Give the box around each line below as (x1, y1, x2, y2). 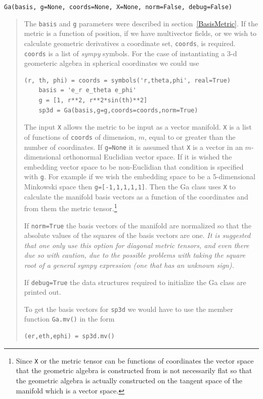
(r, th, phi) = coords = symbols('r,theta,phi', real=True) (24, 76, 231, 84)
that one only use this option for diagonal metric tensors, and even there (24, 240, 249, 250)
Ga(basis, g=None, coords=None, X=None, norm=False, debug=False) (4, 4, 233, 11)
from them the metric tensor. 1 (24, 202, 117, 213)
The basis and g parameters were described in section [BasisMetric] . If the (24, 18, 258, 28)
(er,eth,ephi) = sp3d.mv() (24, 333, 115, 340)
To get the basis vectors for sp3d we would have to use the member (24, 303, 233, 314)
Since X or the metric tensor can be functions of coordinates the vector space (16, 355, 254, 366)
